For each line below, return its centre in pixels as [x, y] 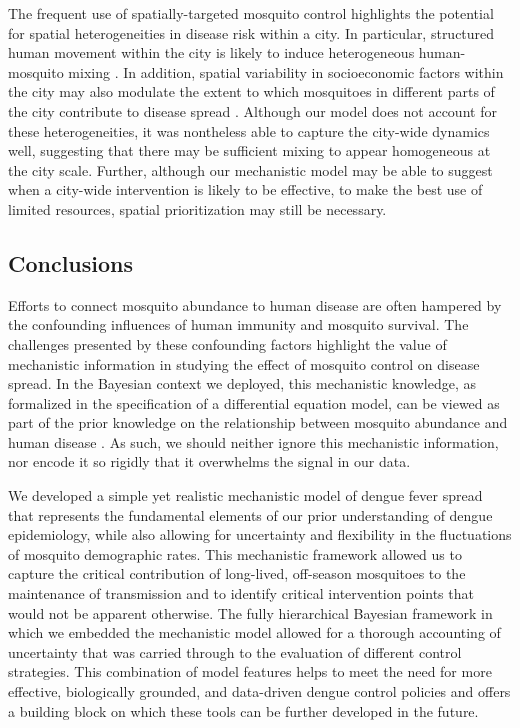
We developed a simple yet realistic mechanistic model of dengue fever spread [245, 495]
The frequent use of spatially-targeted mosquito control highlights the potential [251, 13]
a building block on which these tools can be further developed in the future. [243, 710]
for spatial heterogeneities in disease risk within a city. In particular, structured [251, 32]
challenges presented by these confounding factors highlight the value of [227, 343]
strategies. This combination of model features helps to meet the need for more [250, 671]
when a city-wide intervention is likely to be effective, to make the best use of [245, 189]
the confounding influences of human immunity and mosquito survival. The [238, 324]
